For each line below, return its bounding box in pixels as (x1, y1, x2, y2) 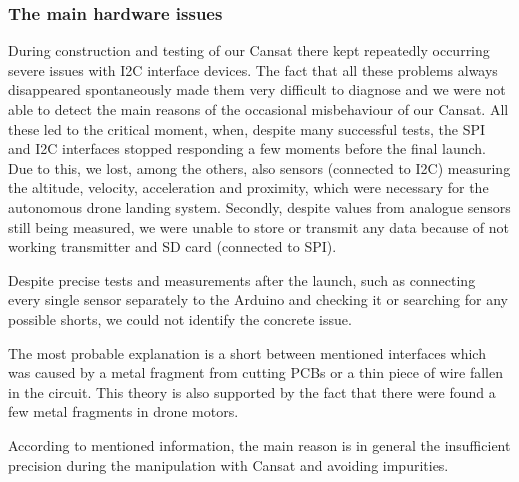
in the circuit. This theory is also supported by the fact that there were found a (8, 381, 496, 402)
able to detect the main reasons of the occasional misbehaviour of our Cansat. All (8, 99, 509, 119)
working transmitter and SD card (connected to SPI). (8, 236, 337, 257)
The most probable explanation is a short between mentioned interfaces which (8, 342, 486, 363)
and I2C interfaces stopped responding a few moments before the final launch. (8, 138, 486, 159)
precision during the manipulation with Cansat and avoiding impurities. (8, 454, 449, 475)
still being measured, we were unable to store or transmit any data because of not (8, 216, 510, 237)
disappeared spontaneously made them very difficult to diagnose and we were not (8, 79, 506, 100)
